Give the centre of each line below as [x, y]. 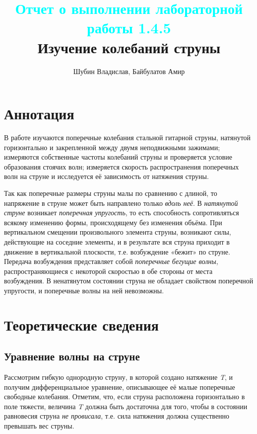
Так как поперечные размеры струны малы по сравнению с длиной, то [111, 193]
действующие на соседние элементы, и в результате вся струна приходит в [117, 241]
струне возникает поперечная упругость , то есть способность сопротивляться [122, 213]
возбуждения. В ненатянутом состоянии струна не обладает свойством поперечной [129, 281]
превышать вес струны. [39, 426]
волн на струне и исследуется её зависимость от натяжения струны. [106, 176]
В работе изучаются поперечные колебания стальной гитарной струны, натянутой [128, 137]
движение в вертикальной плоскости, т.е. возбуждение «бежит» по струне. [117, 251]
